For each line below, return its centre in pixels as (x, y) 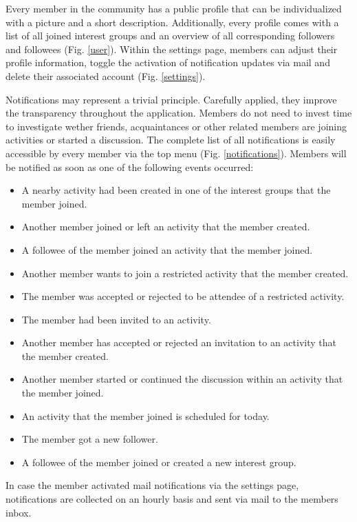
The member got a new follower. (90, 439)
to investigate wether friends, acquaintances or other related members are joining (176, 126)
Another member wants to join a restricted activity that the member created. (185, 273)
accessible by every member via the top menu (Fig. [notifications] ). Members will (176, 153)
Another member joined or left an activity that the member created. (166, 227)
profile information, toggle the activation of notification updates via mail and (168, 62)
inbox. (19, 512)
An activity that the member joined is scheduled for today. (145, 415)
